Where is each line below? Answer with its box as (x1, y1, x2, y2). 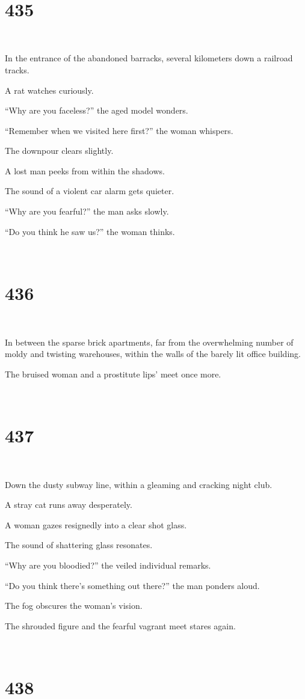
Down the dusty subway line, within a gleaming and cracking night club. (5, 478, 273, 490)
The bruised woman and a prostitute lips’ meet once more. (5, 367, 221, 380)
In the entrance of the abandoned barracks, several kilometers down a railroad (5, 52, 293, 64)
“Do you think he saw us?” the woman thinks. (5, 225, 175, 237)
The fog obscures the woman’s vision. (5, 599, 143, 612)
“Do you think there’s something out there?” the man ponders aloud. (5, 579, 260, 591)
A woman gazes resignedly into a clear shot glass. (5, 518, 187, 531)
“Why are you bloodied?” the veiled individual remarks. (5, 559, 211, 572)
